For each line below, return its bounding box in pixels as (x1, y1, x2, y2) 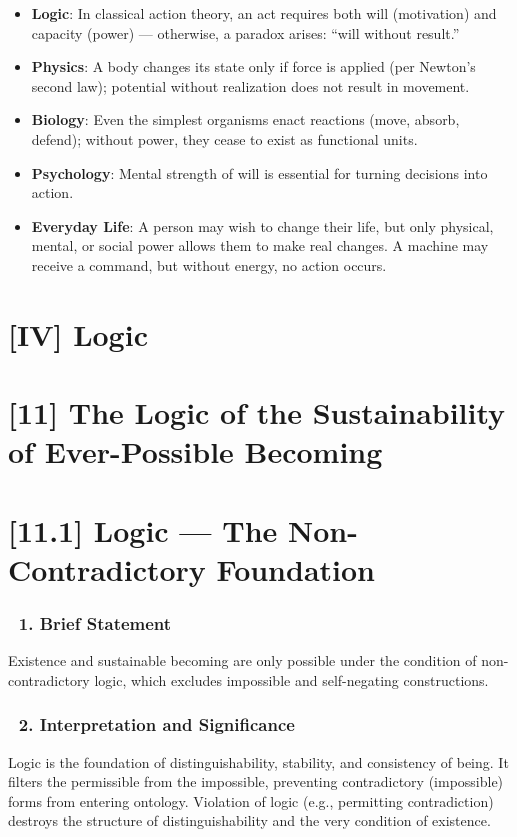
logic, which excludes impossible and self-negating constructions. (94, 669, 489, 690)
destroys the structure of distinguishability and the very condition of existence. (8, 810, 491, 831)
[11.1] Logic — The (8, 509, 278, 550)
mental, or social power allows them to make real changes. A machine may (31, 235, 489, 256)
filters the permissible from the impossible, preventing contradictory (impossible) (8, 771, 504, 792)
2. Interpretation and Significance (18, 712, 295, 737)
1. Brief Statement (18, 610, 172, 635)
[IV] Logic (8, 313, 148, 354)
